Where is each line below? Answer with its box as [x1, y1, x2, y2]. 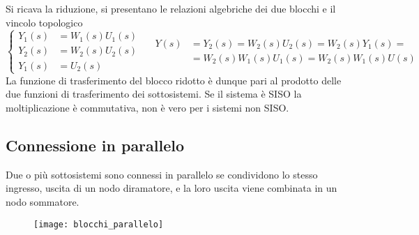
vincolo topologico [6, 15, 83, 29]
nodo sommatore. [6, 194, 79, 209]
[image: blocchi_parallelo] [33, 219, 164, 229]
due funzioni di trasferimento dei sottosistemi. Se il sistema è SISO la [6, 86, 302, 101]
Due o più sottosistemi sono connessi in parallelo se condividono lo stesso [6, 167, 318, 181]
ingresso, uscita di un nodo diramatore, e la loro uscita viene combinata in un [6, 181, 337, 195]
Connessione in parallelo [6, 134, 185, 156]
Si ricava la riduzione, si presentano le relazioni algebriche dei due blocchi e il [6, 1, 336, 15]
